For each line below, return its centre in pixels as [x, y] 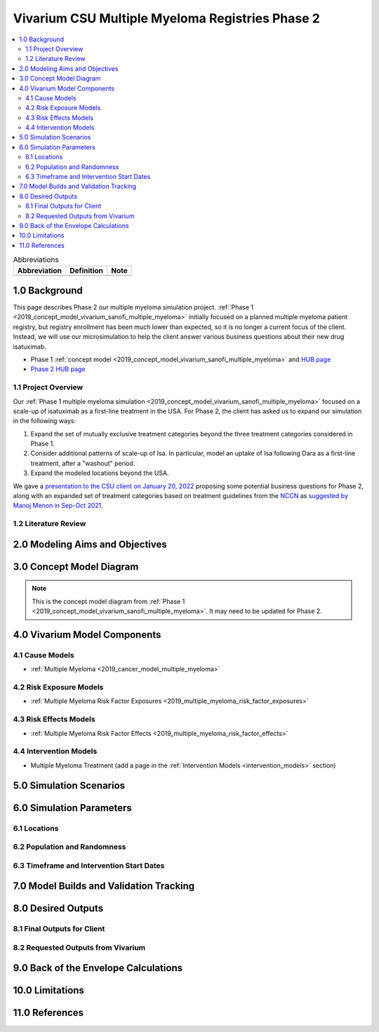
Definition [86, 270]
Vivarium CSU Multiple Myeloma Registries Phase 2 [167, 18]
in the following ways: [45, 421]
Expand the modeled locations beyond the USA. [100, 473]
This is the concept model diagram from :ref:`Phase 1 [108, 601]
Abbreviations [36, 260]
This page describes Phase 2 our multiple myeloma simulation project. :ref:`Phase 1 [133, 307]
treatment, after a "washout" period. [83, 463]
